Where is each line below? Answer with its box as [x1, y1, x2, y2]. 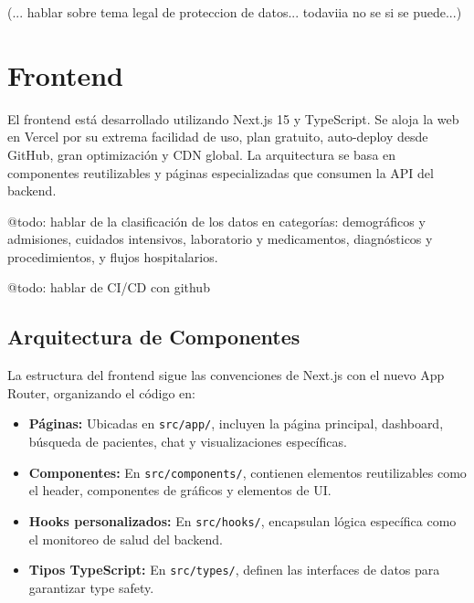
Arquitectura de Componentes [7, 323, 300, 351]
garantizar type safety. [28, 577, 154, 597]
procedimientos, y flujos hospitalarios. [7, 247, 218, 266]
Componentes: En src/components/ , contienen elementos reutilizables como [28, 462, 467, 481]
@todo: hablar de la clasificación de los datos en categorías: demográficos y [7, 211, 426, 230]
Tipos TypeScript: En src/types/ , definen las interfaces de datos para [28, 560, 440, 579]
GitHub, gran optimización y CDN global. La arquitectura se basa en [7, 144, 396, 164]
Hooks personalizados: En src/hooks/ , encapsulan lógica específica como [28, 511, 457, 530]
